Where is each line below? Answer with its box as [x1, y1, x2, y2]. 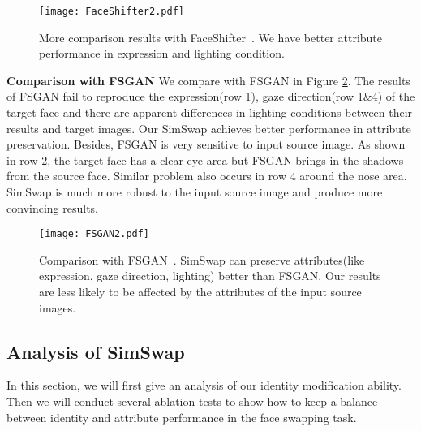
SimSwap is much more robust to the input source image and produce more [6, 183, 383, 200]
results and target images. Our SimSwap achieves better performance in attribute [6, 119, 411, 136]
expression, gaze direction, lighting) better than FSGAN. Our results [39, 267, 381, 284]
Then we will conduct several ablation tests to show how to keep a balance [6, 393, 378, 410]
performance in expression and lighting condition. [39, 45, 285, 62]
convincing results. [6, 199, 98, 216]
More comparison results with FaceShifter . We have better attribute [39, 28, 383, 45]
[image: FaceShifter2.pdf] [39, 6, 184, 17]
